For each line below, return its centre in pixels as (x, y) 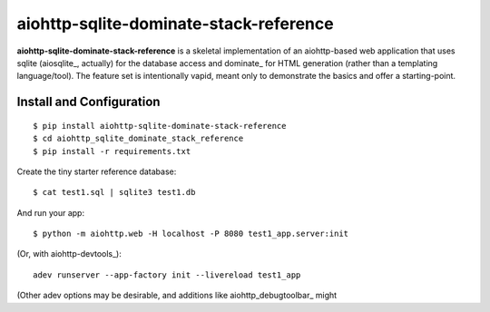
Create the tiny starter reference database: (97, 171)
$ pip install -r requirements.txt (112, 151)
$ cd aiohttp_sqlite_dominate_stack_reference (138, 139)
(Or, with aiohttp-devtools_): (69, 254)
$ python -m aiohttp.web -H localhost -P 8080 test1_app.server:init (191, 234)
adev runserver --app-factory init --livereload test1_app (167, 275)
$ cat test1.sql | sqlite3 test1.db (114, 192)
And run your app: (51, 212)
